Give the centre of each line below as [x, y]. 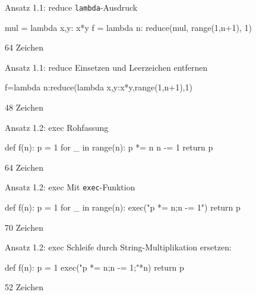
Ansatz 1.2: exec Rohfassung [57, 127]
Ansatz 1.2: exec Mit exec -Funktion [70, 187]
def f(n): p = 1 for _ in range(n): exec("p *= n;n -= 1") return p [123, 207]
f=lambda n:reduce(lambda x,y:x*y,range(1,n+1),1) [99, 87]
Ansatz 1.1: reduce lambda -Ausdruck [71, 7]
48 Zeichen [24, 107]
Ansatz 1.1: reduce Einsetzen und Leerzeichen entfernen [106, 67]
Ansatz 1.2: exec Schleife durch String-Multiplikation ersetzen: [118, 247]
